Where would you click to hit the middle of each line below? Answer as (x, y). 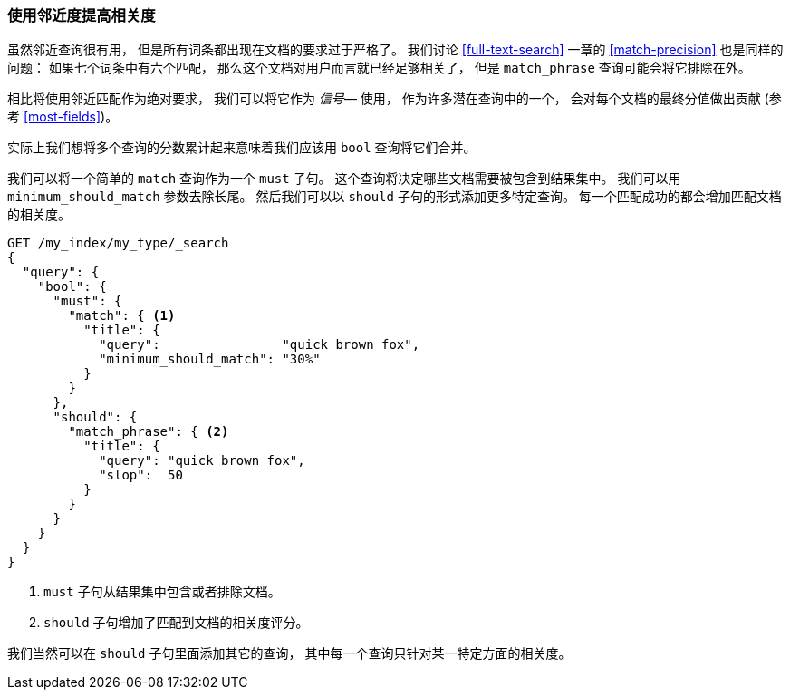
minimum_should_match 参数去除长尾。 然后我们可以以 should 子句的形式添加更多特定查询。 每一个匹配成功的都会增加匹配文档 (395, 197)
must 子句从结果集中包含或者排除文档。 (162, 592)
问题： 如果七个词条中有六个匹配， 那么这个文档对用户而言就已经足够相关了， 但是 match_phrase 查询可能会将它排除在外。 (379, 68)
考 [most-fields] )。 (63, 117)
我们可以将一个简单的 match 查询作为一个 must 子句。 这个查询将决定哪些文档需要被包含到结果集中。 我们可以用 (344, 179)
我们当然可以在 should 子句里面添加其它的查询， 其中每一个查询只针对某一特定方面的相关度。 (289, 653)
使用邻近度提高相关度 (82, 15)
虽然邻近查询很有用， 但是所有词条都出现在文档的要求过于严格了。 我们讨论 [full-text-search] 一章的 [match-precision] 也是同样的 (395, 50)
